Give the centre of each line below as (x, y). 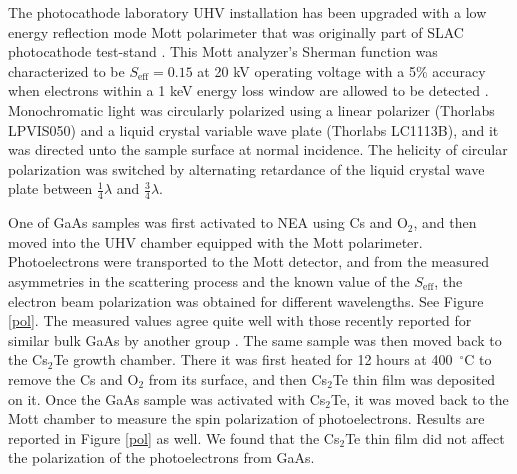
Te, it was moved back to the (419, 398)
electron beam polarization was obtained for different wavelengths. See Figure (246, 300)
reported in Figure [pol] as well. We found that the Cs (174, 437)
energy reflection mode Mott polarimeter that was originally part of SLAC (236, 31)
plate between (50, 188)
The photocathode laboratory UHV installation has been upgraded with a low (247, 12)
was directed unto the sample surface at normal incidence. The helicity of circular (258, 149)
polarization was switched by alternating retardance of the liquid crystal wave (246, 168)
